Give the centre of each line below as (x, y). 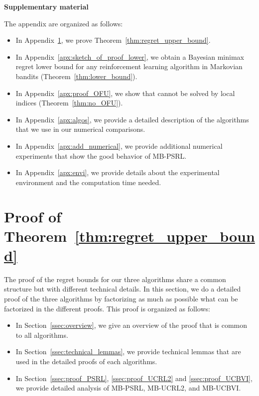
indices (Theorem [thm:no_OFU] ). (69, 103)
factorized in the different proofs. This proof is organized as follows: (107, 308)
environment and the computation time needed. (88, 182)
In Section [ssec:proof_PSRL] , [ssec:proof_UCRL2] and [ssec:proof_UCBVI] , (134, 378)
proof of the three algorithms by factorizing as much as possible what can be (121, 298)
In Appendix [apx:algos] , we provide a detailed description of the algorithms (132, 119)
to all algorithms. (42, 335)
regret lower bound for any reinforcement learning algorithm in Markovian (129, 66)
